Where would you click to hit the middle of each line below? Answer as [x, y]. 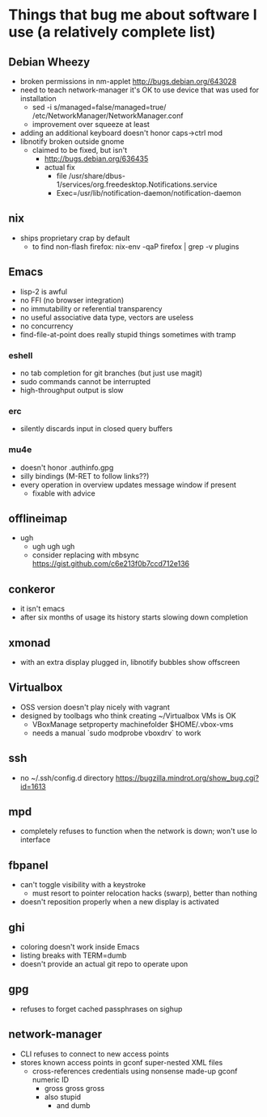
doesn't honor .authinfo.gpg [67, 468]
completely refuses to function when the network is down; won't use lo [138, 831]
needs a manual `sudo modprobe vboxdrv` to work [117, 733]
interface [35, 840]
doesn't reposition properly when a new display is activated [119, 902]
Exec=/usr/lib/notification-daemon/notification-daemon [148, 193]
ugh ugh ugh [53, 547]
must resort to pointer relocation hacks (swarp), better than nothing [144, 893]
